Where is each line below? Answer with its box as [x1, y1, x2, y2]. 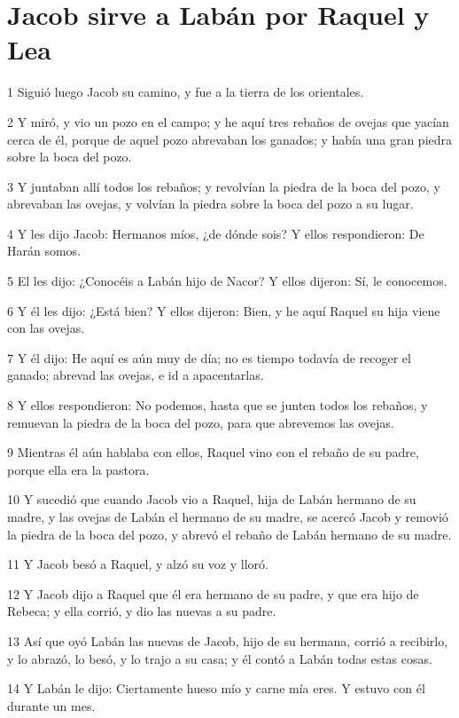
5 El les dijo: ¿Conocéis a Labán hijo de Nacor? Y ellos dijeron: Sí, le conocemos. [7, 272, 447, 290]
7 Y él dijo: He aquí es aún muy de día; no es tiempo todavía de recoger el [7, 348, 411, 367]
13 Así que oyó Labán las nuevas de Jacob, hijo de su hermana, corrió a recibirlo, [7, 631, 448, 650]
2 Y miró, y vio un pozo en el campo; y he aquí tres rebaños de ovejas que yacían [7, 112, 449, 130]
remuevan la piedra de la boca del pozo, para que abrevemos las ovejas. [7, 413, 394, 431]
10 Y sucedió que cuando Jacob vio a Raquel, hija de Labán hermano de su [7, 490, 416, 509]
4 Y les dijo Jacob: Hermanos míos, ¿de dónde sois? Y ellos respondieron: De [7, 224, 424, 242]
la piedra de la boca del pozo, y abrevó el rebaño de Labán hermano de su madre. [7, 525, 452, 543]
